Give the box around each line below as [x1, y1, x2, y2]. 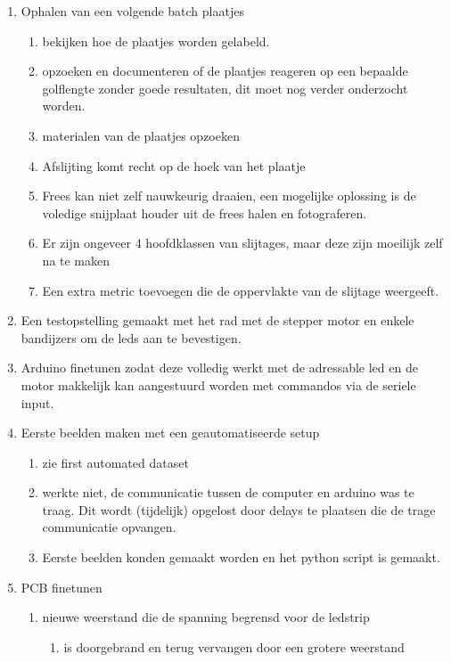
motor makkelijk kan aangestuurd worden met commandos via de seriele [20, 375, 416, 394]
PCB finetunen [20, 577, 102, 596]
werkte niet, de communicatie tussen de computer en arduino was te [42, 483, 414, 502]
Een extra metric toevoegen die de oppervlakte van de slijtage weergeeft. [42, 281, 439, 299]
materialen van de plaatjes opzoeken [42, 126, 240, 144]
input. [20, 393, 54, 412]
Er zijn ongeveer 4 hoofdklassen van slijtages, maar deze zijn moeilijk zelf [42, 233, 443, 252]
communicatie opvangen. [42, 518, 176, 536]
